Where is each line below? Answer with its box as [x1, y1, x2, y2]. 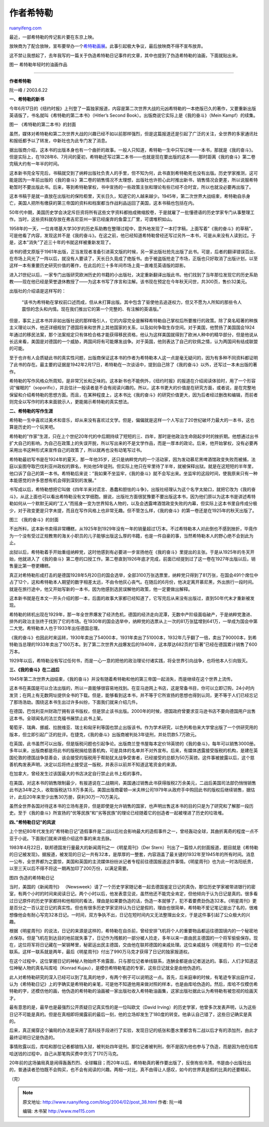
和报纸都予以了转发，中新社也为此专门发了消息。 [9, 138, 110, 144]
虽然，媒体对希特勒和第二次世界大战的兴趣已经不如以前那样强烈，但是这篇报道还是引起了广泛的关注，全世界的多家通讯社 [9, 130, 258, 137]
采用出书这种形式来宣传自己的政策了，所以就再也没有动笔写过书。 [9, 447, 144, 453]
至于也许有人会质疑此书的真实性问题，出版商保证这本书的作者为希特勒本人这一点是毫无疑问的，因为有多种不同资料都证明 [9, 354, 258, 360]
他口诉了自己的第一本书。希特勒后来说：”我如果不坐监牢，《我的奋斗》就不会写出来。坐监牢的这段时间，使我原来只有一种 [9, 470, 258, 476]
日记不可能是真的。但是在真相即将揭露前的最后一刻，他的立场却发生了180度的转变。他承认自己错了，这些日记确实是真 [9, 1011, 253, 1017]
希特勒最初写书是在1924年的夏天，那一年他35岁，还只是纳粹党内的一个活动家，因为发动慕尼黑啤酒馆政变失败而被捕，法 [9, 456, 256, 462]
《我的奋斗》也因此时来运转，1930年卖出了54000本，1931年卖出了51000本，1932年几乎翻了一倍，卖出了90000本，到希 [9, 634, 257, 640]
